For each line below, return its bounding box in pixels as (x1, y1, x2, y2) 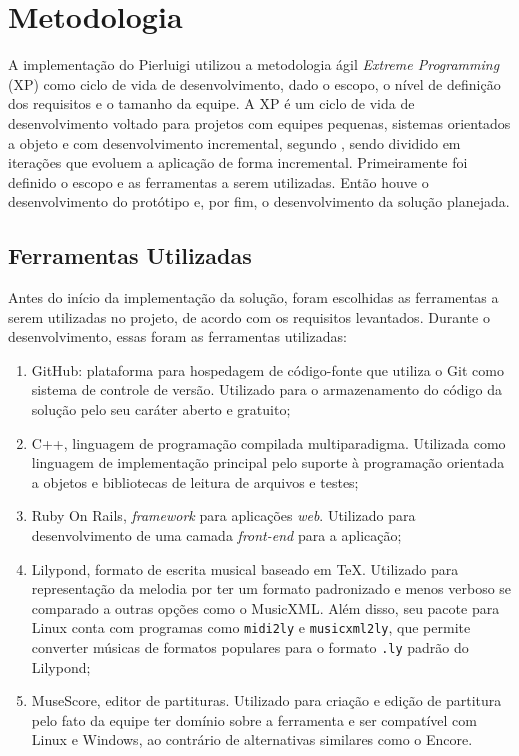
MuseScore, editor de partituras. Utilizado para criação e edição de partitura (31, 690, 502, 711)
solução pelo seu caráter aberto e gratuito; (31, 399, 291, 420)
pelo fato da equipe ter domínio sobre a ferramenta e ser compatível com (31, 709, 477, 730)
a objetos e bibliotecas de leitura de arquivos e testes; (31, 471, 359, 492)
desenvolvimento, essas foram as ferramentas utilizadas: (8, 326, 347, 347)
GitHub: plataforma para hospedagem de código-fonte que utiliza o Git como (31, 359, 504, 380)
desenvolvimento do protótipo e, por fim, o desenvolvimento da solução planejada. (8, 191, 510, 212)
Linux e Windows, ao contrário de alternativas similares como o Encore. (31, 729, 473, 750)
